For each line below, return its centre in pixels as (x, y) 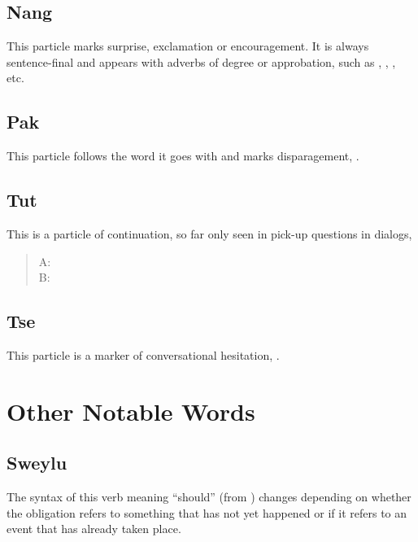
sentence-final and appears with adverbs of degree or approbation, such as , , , (201, 61)
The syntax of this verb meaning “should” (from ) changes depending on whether (209, 497)
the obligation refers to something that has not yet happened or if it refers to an (207, 512)
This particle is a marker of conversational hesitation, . (143, 354)
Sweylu (37, 463)
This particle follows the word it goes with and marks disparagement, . (183, 156)
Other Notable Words (131, 411)
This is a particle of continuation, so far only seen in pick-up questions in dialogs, (209, 233)
